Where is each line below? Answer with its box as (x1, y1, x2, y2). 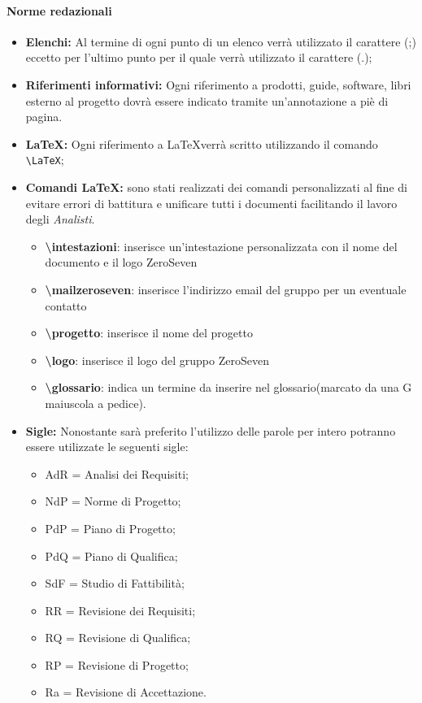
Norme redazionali (7, 2, 112, 19)
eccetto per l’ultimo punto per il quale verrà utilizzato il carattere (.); (25, 49, 372, 66)
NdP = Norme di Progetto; (45, 493, 181, 510)
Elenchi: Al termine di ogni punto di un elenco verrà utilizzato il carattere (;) (25, 33, 416, 50)
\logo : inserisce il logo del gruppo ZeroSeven (45, 351, 269, 368)
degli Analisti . (25, 210, 95, 228)
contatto (45, 297, 87, 314)
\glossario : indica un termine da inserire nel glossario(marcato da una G (45, 379, 412, 396)
